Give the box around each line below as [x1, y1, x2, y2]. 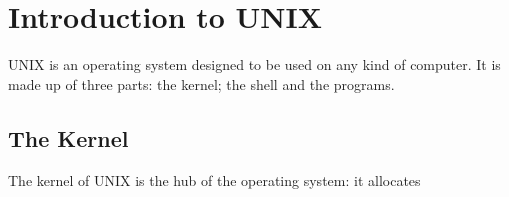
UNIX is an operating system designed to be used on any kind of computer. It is [8, 54, 501, 75]
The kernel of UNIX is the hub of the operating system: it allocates [8, 169, 421, 190]
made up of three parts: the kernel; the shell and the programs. [8, 73, 395, 94]
